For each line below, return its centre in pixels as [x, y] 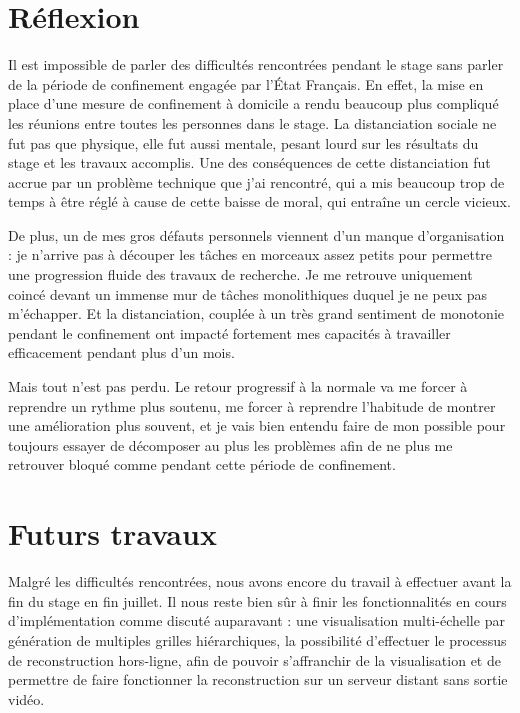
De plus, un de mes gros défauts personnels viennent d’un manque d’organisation [256, 234]
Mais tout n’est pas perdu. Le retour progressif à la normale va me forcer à [238, 386]
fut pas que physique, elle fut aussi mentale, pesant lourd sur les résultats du [243, 142]
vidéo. [26, 698]
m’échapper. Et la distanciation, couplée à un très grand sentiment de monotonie [256, 313]
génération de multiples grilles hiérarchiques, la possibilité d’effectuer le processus [257, 639]
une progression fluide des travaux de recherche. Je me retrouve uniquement [240, 274]
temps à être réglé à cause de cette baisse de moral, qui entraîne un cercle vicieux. [259, 201]
